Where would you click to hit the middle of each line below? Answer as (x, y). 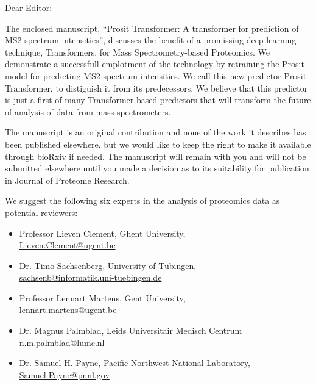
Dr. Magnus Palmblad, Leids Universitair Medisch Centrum (131, 330)
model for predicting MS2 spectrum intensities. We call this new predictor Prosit (156, 75)
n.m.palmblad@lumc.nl (62, 342)
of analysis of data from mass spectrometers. (88, 111)
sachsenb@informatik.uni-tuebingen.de (90, 277)
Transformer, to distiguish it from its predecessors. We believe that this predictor (156, 88)
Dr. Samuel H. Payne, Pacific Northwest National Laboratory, (135, 363)
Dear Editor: (29, 7)
